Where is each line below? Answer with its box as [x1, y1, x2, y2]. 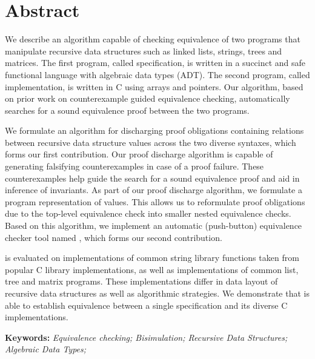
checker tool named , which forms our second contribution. [5, 231, 222, 243]
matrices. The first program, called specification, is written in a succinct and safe [5, 56, 306, 69]
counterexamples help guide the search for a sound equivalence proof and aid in [5, 171, 300, 184]
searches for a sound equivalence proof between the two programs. [5, 104, 250, 116]
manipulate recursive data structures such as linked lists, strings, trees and [5, 44, 282, 57]
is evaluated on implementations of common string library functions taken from [5, 251, 299, 264]
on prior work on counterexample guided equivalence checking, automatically [5, 92, 290, 105]
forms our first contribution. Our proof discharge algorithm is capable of [5, 148, 273, 160]
